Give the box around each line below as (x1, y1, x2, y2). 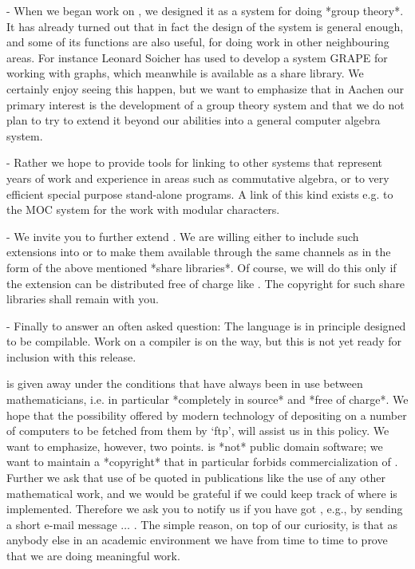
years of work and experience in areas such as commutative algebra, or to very (6, 169, 389, 186)
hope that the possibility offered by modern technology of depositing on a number (6, 406, 407, 423)
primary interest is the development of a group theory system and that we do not (6, 96, 405, 113)
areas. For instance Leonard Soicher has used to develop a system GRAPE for (6, 49, 388, 65)
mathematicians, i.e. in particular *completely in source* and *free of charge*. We (6, 391, 409, 408)
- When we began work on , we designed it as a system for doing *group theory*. (6, 2, 404, 18)
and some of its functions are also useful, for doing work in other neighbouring (6, 34, 389, 50)
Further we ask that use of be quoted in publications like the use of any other (6, 469, 386, 486)
